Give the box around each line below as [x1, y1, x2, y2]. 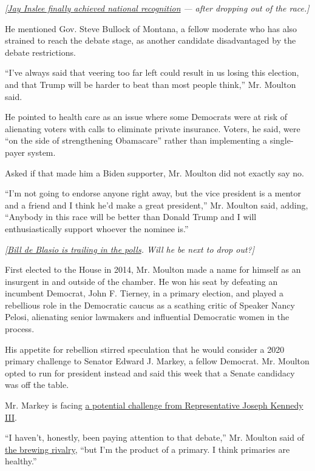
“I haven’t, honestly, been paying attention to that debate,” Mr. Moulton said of [5, 431, 304, 444]
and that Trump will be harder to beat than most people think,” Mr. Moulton [5, 78, 296, 90]
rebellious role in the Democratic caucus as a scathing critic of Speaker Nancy [5, 298, 295, 311]
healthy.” [5, 455, 37, 467]
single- [269, 134, 294, 147]
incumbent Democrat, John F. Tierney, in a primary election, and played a [5, 287, 283, 299]
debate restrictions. [5, 45, 76, 58]
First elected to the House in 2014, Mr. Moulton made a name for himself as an [5, 263, 301, 276]
